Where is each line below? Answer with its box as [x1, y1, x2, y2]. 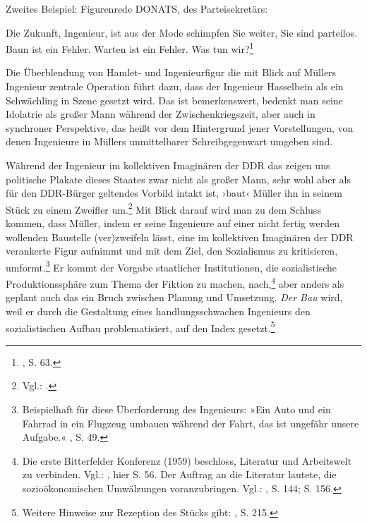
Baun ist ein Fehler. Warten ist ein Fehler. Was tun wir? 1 [6, 39, 254, 56]
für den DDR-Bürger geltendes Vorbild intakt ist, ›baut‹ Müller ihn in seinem [6, 185, 342, 200]
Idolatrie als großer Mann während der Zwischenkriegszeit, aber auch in [6, 106, 315, 121]
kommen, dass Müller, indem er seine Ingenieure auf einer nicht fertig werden [6, 216, 339, 231]
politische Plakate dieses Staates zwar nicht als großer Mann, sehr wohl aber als [6, 171, 351, 186]
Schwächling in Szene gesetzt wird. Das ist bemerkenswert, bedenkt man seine [6, 92, 343, 107]
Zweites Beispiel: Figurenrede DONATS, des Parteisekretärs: [6, 1, 268, 16]
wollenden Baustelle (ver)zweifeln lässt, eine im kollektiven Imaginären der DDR [6, 229, 354, 244]
